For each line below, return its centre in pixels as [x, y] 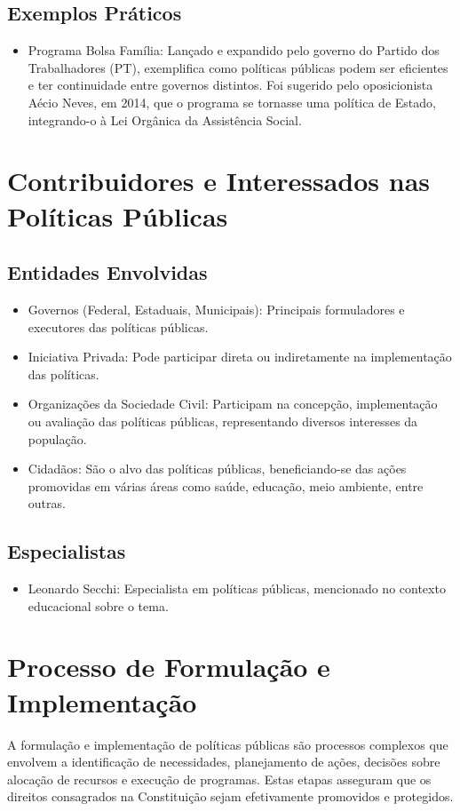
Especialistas [67, 551]
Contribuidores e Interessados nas [219, 181]
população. [57, 438]
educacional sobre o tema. [98, 605]
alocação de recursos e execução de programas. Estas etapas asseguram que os [219, 779]
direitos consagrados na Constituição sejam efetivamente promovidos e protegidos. [230, 796]
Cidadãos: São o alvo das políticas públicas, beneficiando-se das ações [217, 469]
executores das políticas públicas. [118, 326]
